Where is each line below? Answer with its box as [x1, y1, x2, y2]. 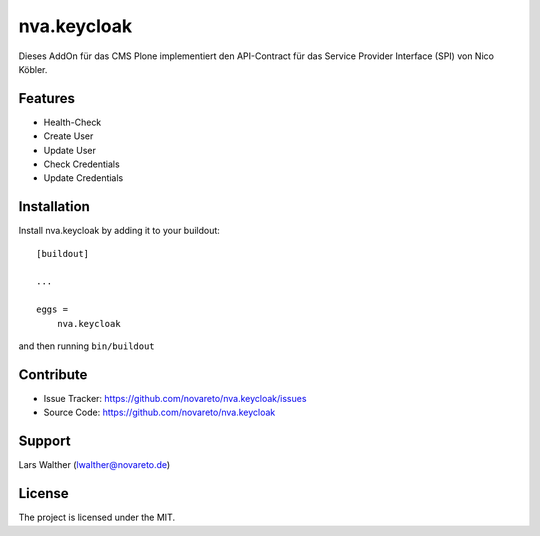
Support [18, 433, 71, 450]
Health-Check [43, 116, 102, 128]
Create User [43, 130, 94, 142]
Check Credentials [43, 158, 120, 170]
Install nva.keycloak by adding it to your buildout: [18, 225, 220, 237]
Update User [43, 144, 97, 156]
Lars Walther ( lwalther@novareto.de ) [18, 459, 171, 471]
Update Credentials [43, 172, 124, 184]
